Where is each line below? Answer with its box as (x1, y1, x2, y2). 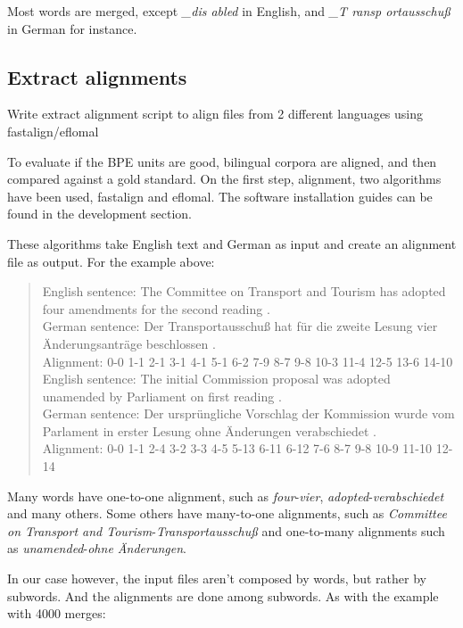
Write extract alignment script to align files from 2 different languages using (7, 104, 424, 123)
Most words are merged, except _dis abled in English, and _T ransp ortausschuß (7, 2, 451, 20)
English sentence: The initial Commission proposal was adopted (42, 369, 391, 388)
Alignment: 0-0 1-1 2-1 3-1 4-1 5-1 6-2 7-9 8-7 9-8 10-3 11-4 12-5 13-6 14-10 (42, 351, 453, 370)
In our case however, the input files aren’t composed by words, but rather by (7, 569, 426, 588)
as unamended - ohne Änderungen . (7, 539, 186, 558)
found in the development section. (7, 204, 192, 223)
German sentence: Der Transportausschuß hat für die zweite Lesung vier (42, 317, 438, 335)
